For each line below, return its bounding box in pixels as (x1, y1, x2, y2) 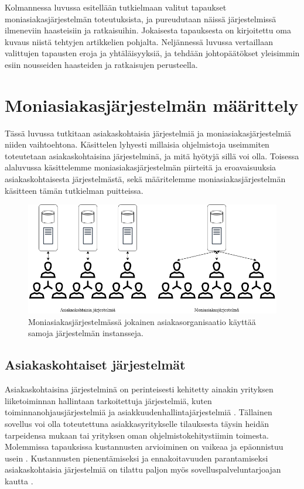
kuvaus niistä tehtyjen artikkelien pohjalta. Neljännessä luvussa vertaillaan (5, 35, 273, 47)
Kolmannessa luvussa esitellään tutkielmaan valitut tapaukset (5, 1, 227, 13)
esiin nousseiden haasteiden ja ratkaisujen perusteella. (5, 58, 198, 70)
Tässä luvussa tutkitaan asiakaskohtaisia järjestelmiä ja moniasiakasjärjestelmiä (5, 126, 292, 139)
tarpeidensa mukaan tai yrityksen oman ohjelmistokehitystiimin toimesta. (5, 429, 269, 441)
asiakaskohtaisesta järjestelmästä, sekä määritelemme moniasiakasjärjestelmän (5, 173, 286, 185)
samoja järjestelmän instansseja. (28, 327, 144, 339)
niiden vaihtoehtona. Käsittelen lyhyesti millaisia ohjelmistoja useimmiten (5, 138, 269, 151)
